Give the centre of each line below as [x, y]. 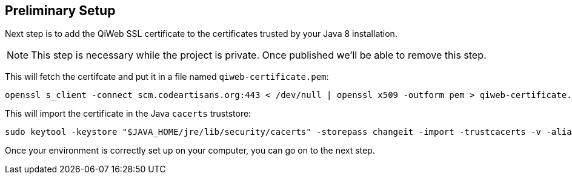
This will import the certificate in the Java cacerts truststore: [128, 114]
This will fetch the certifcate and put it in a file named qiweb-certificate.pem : [167, 77]
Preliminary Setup [60, 11]
